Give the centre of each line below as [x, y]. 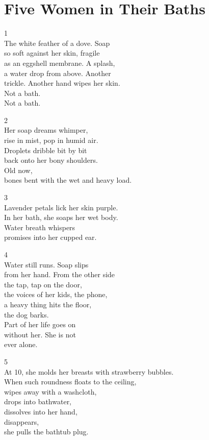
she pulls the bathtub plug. [46, 432]
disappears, [22, 421]
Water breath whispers [40, 227]
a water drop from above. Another [58, 73]
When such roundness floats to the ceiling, [70, 382]
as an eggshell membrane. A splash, [60, 63]
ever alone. [21, 344]
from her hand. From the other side [60, 274]
